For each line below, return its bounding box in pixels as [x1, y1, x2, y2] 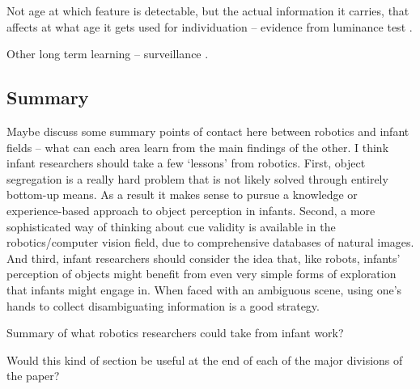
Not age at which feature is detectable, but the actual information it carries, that [6, 2, 409, 19]
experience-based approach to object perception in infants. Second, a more [6, 201, 375, 218]
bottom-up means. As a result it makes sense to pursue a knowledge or [6, 186, 358, 203]
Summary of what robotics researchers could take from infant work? [6, 324, 344, 341]
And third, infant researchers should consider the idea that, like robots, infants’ [6, 249, 401, 266]
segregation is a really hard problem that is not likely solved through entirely [6, 170, 388, 187]
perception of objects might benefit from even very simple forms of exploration [6, 265, 397, 282]
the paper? [6, 367, 60, 384]
